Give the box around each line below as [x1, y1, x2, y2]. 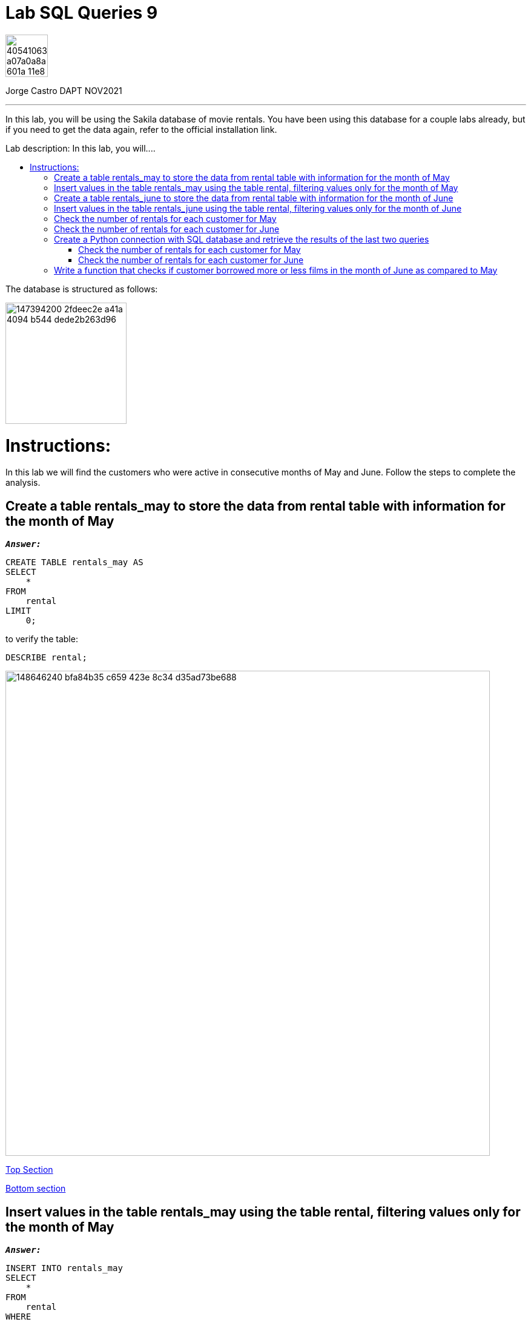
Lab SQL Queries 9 [5, 2, 158, 23]
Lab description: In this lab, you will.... [5, 143, 156, 153]
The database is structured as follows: [5, 283, 158, 294]
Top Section [5, 1164, 53, 1175]
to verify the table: [5, 634, 78, 645]
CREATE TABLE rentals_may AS [5, 557, 143, 568]
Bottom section [5, 1183, 66, 1194]
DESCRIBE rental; [5, 653, 87, 663]
